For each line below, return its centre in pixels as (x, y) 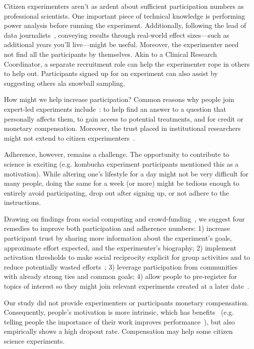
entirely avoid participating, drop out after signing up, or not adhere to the (116, 192)
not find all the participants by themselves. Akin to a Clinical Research (111, 54)
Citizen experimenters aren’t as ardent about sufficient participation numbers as (124, 6)
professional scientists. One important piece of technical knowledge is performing (125, 15)
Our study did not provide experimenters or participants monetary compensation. (127, 302)
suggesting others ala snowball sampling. (65, 83)
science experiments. (34, 341)
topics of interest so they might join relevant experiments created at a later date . (127, 286)
